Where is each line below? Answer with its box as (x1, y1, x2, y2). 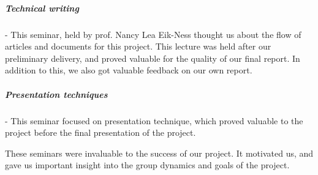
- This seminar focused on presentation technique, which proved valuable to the (5, 114, 303, 127)
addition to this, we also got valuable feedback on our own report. (5, 64, 252, 76)
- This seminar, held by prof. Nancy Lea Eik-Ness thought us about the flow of (5, 28, 301, 40)
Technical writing (5, 1, 79, 14)
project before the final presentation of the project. (5, 126, 196, 139)
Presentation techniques (5, 87, 108, 100)
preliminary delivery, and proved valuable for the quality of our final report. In (5, 51, 300, 64)
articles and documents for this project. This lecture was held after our (5, 40, 271, 53)
